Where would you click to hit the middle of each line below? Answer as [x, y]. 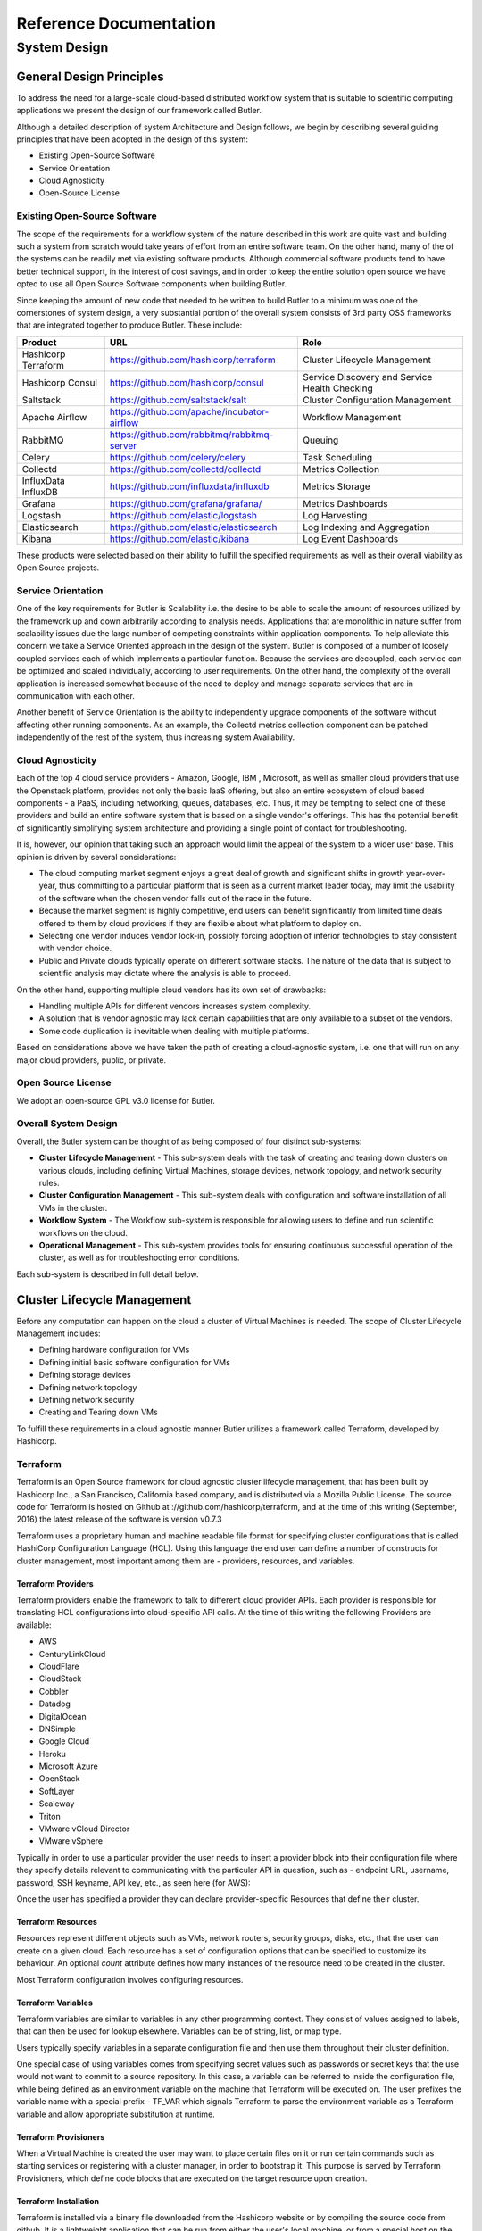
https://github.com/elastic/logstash [183, 515]
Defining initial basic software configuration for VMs [135, 1362]
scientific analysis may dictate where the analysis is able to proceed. [165, 974]
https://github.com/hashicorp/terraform [192, 360]
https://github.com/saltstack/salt [178, 400]
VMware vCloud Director [84, 1829]
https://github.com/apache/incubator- [189, 411]
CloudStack [60, 1679]
